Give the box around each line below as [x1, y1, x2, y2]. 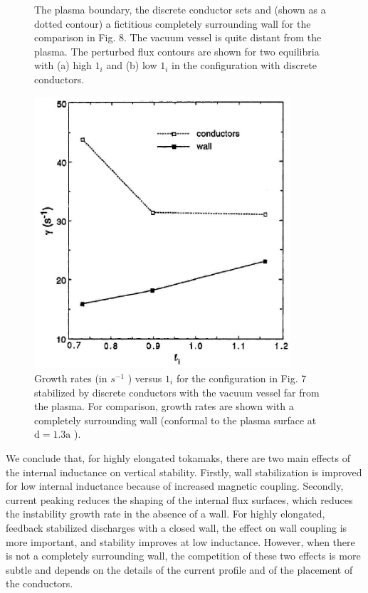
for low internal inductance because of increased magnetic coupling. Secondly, [6, 478, 344, 493]
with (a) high [34, 58, 92, 73]
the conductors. [6, 576, 73, 591]
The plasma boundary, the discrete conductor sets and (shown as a [34, 2, 326, 16]
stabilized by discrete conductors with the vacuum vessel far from [34, 384, 320, 399]
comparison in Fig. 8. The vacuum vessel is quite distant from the [34, 30, 322, 45]
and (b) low [106, 58, 157, 73]
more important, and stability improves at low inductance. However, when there [6, 534, 355, 549]
